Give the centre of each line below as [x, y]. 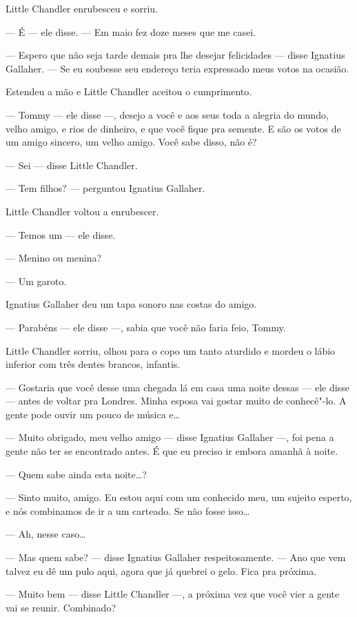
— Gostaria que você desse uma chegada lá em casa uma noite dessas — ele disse [177, 387]
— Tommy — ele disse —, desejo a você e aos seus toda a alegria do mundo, [167, 114]
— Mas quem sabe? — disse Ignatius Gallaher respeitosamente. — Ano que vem [176, 557]
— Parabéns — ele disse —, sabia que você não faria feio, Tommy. [146, 327]
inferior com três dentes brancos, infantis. [93, 364]
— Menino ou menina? [54, 258]
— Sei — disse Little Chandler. [72, 165]
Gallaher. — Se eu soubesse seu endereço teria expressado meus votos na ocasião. [177, 68]
